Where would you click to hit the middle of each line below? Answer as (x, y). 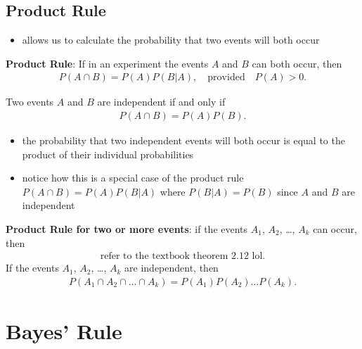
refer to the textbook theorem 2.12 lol (181, 256)
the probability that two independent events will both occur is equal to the (183, 140)
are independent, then (172, 268)
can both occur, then (297, 63)
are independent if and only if (161, 102)
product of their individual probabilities (108, 154)
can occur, (335, 229)
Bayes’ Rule (64, 331)
